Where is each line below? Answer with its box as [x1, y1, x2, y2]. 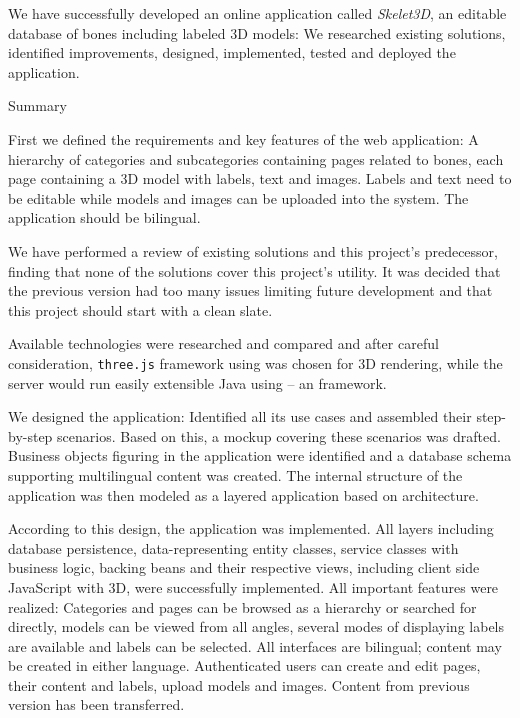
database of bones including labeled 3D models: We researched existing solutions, [8, 22, 506, 43]
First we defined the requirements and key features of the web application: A [8, 128, 479, 149]
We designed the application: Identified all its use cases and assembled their [8, 406, 472, 427]
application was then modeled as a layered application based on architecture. [8, 484, 479, 505]
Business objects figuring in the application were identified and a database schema [8, 445, 512, 466]
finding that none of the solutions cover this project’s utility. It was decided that [8, 260, 501, 281]
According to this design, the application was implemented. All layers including [8, 518, 494, 539]
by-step [8, 425, 53, 446]
